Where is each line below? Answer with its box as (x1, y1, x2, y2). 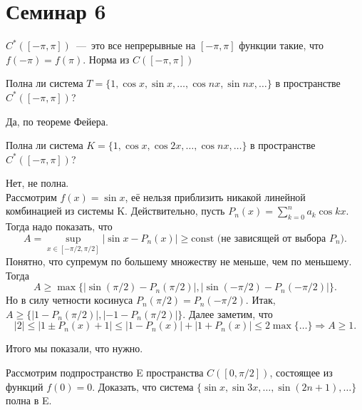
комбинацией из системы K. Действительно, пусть (6, 203, 225, 218)
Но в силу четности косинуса (6, 292, 133, 307)
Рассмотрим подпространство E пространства (6, 365, 204, 380)
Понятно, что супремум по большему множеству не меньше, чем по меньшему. (6, 254, 352, 269)
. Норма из (83, 51, 130, 66)
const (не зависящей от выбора (191, 233, 326, 244)
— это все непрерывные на (76, 38, 196, 53)
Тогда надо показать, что (6, 219, 113, 234)
